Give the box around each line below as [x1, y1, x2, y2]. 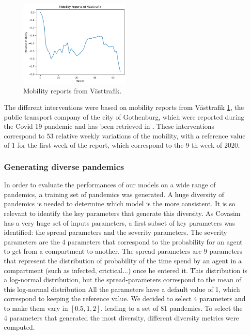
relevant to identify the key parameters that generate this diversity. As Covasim [4, 208, 241, 218]
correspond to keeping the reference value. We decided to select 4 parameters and [4, 293, 246, 304]
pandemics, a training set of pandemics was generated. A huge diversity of [4, 189, 224, 199]
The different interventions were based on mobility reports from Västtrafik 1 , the [4, 102, 244, 112]
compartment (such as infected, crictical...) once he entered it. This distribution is [4, 265, 248, 275]
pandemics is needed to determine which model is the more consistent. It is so [4, 198, 235, 209]
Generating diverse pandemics [4, 160, 124, 172]
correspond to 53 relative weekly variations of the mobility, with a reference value [4, 130, 246, 140]
